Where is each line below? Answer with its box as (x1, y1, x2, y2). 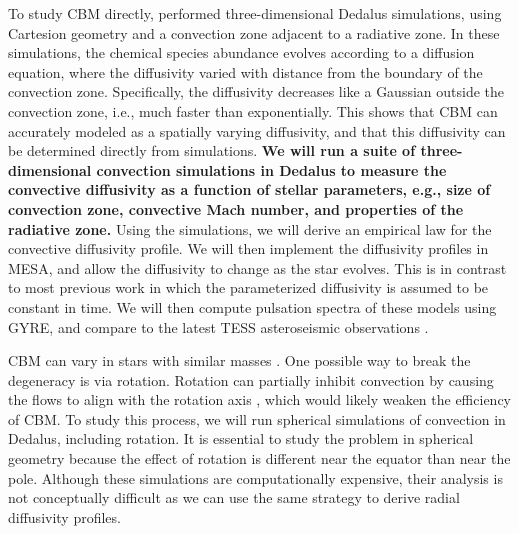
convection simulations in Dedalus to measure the (96, 159, 447, 180)
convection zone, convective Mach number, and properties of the (8, 198, 464, 219)
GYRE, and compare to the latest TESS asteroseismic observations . (8, 316, 429, 337)
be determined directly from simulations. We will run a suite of (8, 140, 416, 161)
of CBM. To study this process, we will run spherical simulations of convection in (8, 408, 506, 429)
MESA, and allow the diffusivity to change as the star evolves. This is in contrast (8, 257, 507, 278)
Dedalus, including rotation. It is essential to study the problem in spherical (8, 428, 474, 449)
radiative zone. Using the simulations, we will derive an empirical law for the (8, 218, 492, 239)
